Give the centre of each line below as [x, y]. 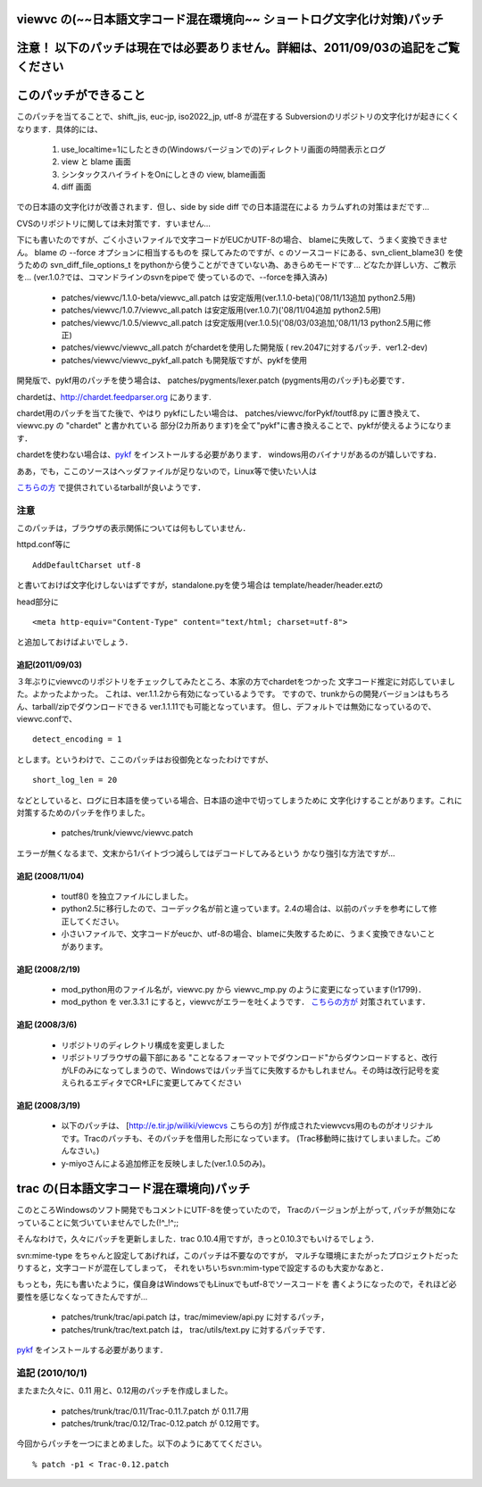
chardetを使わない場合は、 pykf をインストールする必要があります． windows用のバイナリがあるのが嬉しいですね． [229, 454]
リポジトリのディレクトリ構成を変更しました [143, 1045]
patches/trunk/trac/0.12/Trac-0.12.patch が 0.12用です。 [163, 1423]
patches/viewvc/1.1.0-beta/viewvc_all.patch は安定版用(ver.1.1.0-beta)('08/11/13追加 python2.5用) [238, 297]
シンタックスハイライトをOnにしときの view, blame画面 [164, 174]
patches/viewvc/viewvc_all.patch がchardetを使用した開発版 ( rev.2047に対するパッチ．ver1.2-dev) [245, 347]
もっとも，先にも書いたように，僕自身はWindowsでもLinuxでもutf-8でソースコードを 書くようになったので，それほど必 [237, 1284]
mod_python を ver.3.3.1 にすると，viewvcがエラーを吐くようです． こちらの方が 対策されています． [245, 1002]
